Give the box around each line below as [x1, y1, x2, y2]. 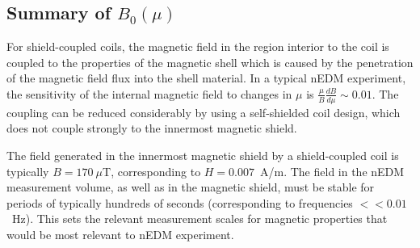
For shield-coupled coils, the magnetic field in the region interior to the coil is [6, 38, 389, 55]
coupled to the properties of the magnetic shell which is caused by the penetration [6, 53, 414, 70]
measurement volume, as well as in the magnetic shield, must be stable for [6, 179, 375, 195]
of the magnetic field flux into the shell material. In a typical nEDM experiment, [6, 69, 406, 86]
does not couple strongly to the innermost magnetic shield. [6, 120, 297, 137]
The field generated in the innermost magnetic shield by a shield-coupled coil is [6, 147, 399, 163]
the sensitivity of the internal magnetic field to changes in [6, 85, 292, 102]
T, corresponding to [103, 162, 201, 179]
